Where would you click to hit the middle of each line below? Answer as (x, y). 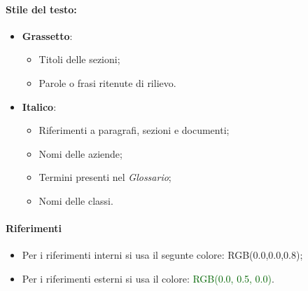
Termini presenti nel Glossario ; (105, 177)
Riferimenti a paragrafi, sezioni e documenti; (134, 130)
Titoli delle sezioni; (79, 59)
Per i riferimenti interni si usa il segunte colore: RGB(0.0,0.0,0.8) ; (162, 255)
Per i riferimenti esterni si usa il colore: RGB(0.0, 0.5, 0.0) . (148, 278)
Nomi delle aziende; (80, 153)
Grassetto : (47, 35)
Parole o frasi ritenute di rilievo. (107, 82)
